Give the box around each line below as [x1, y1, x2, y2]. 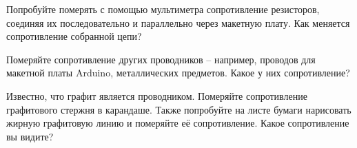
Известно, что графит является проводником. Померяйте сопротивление [6, 88, 307, 103]
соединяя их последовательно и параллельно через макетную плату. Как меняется [6, 15, 350, 30]
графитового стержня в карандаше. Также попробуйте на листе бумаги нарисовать [6, 102, 351, 116]
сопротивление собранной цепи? [6, 29, 142, 43]
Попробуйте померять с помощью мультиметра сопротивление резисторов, [6, 2, 320, 16]
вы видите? [6, 129, 54, 143]
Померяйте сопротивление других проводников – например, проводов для [6, 52, 316, 66]
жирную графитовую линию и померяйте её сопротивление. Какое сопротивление [6, 116, 349, 130]
